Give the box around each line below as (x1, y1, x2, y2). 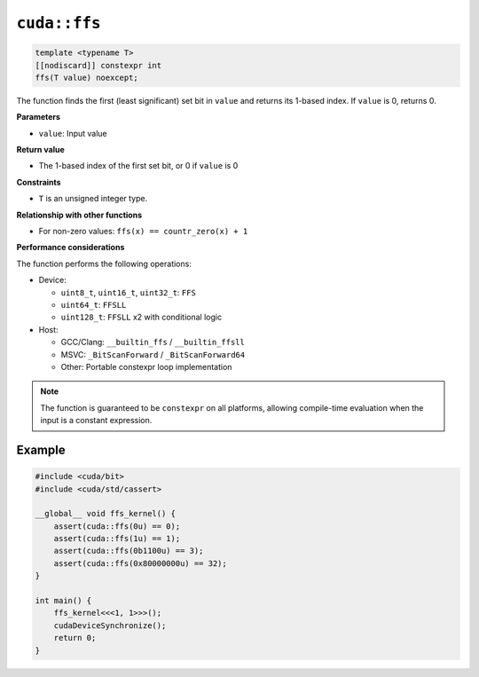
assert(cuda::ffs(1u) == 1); (53, 533, 181, 544)
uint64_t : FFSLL (60, 299, 127, 310)
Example (16, 442, 66, 457)
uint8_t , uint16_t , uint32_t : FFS (60, 287, 197, 297)
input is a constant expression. (40, 415, 153, 426)
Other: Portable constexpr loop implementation (60, 361, 232, 372)
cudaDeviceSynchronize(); (53, 620, 167, 630)
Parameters (16, 112, 61, 122)
